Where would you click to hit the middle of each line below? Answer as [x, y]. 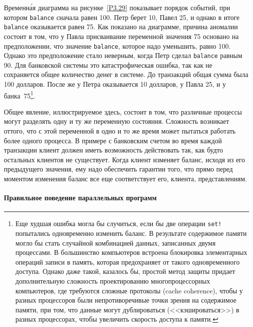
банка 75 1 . [20, 95]
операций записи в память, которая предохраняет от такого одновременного [127, 261]
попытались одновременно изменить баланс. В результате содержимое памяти [131, 233]
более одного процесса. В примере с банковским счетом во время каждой [113, 140]
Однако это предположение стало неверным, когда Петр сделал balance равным [123, 55]
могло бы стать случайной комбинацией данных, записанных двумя [115, 242]
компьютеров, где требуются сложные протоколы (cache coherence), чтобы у [129, 290]
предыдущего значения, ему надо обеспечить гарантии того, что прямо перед [118, 169]
